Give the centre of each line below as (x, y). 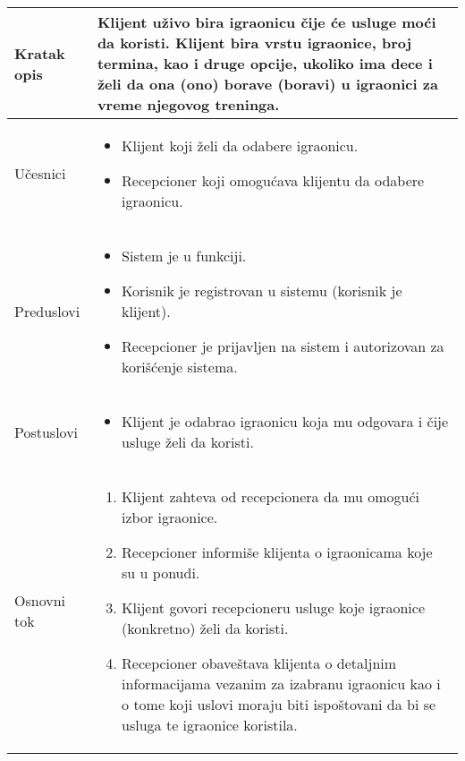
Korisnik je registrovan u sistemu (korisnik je (262, 291)
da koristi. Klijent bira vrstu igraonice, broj (254, 43)
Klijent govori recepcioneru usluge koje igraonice (274, 607)
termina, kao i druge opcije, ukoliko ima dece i (265, 63)
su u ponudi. (161, 573)
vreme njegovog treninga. (188, 104)
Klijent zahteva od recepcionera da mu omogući (271, 496)
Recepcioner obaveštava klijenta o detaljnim (259, 663)
